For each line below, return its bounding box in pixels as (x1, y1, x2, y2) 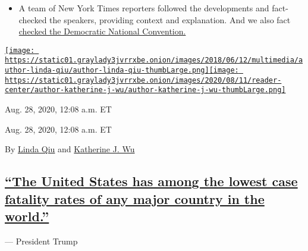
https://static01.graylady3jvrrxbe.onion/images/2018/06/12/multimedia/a (5, 56, 303, 65)
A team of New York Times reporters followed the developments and (18, 2, 269, 14)
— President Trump (5, 234, 78, 247)
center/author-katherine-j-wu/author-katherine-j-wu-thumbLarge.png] (5, 86, 286, 95)
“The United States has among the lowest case (5, 172, 298, 190)
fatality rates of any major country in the (5, 189, 265, 208)
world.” (5, 207, 49, 225)
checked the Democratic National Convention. (18, 25, 186, 37)
